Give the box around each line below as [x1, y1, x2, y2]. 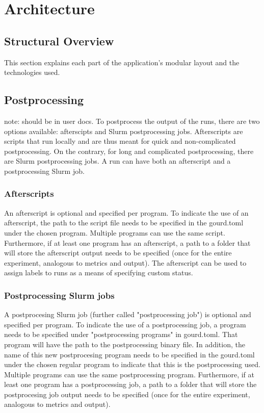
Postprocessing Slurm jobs [4, 289, 115, 301]
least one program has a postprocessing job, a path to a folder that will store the [4, 379, 257, 390]
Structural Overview [4, 33, 114, 48]
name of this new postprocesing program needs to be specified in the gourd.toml [4, 349, 255, 359]
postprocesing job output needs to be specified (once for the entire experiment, [4, 389, 250, 399]
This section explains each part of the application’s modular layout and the [4, 57, 240, 67]
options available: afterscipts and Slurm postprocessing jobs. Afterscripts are [4, 125, 243, 136]
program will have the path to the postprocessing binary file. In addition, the [4, 339, 245, 349]
